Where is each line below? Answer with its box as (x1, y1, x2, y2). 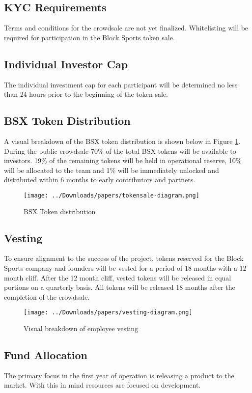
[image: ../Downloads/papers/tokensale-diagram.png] (24, 192, 199, 199)
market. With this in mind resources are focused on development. (4, 380, 201, 390)
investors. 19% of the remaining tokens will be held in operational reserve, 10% (4, 155, 242, 166)
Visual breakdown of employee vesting (24, 323, 139, 334)
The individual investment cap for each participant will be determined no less (4, 79, 238, 89)
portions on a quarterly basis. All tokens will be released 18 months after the (4, 282, 235, 292)
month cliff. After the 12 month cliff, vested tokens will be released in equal (4, 272, 231, 282)
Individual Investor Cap (4, 56, 128, 71)
